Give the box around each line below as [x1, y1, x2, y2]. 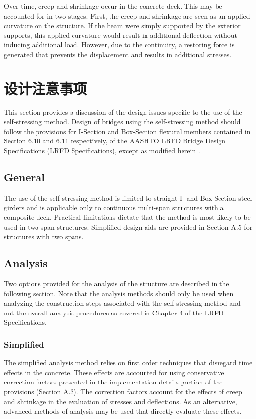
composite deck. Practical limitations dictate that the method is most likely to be [4, 212, 251, 222]
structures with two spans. [4, 231, 84, 242]
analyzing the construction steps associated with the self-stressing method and [4, 298, 241, 308]
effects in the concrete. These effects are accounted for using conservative [4, 367, 224, 377]
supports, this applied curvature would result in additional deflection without [4, 30, 238, 40]
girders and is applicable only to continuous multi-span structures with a [4, 202, 224, 212]
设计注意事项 [4, 78, 87, 98]
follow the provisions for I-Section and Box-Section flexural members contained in [4, 126, 251, 136]
